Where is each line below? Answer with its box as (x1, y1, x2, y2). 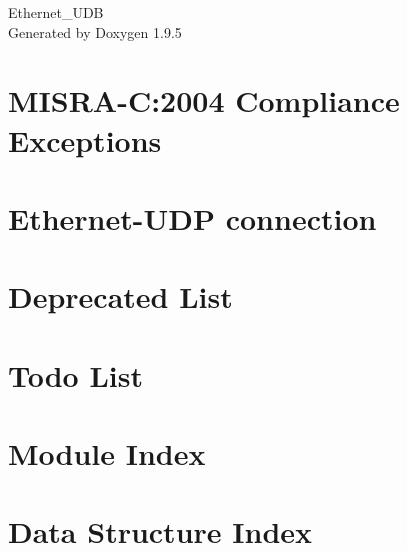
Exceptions (8, 119, 162, 160)
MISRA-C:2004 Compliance (8, 80, 400, 121)
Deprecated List (8, 276, 233, 317)
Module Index (8, 433, 206, 474)
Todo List (8, 354, 143, 395)
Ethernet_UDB (8, 2, 104, 22)
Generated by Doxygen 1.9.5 (8, 21, 182, 42)
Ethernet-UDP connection (8, 197, 377, 238)
